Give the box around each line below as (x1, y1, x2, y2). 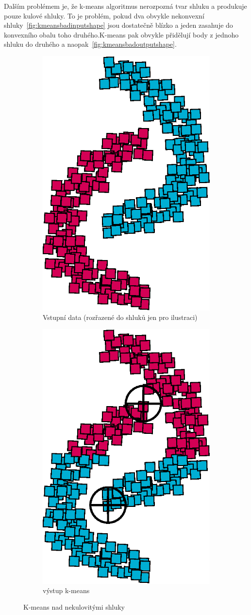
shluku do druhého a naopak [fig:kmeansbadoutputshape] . (4, 39, 177, 49)
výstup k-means (43, 585, 90, 596)
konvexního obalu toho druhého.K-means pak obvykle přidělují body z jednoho (4, 29, 239, 39)
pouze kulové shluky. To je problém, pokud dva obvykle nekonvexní (4, 10, 204, 20)
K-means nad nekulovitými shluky (23, 601, 125, 612)
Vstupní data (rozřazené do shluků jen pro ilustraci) (43, 312, 198, 322)
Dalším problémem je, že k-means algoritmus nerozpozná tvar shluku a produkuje (4, 1, 247, 11)
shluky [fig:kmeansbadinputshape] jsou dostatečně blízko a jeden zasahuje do (4, 20, 233, 30)
